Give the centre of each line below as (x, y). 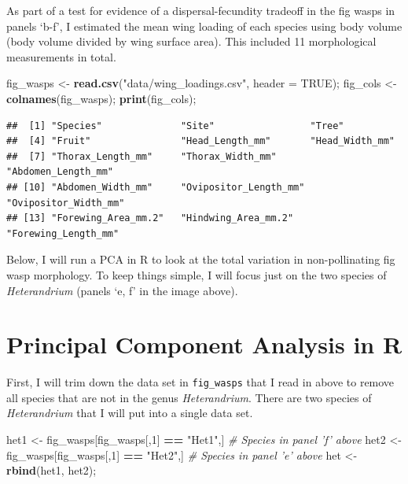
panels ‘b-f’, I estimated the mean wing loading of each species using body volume (204, 26)
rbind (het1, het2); (51, 470)
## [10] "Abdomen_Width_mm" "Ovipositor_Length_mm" (156, 187)
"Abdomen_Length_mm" (60, 172)
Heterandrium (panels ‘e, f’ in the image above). (122, 290)
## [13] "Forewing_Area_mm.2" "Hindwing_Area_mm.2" (150, 218)
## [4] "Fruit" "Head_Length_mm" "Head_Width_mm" (200, 141)
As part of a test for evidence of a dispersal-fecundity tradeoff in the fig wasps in (201, 10)
